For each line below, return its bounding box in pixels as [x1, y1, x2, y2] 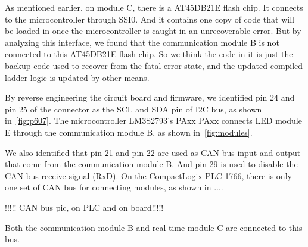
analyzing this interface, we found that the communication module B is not [5, 36, 279, 48]
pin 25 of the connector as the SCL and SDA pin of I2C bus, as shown [5, 102, 262, 115]
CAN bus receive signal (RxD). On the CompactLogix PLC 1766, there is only [5, 169, 292, 182]
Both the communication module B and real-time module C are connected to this [5, 221, 303, 233]
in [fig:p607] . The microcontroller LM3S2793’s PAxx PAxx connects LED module [5, 114, 302, 127]
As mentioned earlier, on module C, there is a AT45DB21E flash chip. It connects [5, 1, 303, 13]
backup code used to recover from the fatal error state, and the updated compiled [5, 59, 303, 71]
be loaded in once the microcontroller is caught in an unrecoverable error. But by [5, 24, 301, 37]
